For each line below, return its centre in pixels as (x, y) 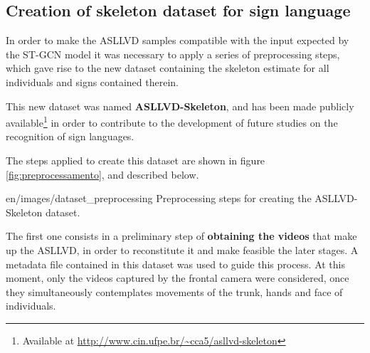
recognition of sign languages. (70, 136)
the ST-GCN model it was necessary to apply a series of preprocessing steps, (173, 54)
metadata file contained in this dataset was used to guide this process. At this (176, 264)
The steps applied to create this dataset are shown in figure (136, 160)
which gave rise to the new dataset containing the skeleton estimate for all (168, 68)
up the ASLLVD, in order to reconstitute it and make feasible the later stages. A (182, 249)
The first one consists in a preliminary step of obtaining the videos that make (181, 236)
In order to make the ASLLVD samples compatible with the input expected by (178, 40)
